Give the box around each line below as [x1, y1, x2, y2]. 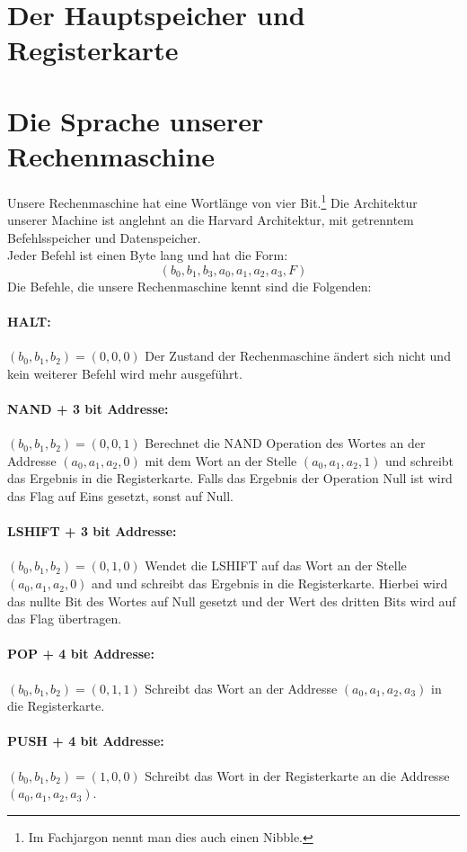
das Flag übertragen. [7, 609, 122, 628]
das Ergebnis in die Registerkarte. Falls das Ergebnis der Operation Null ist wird [7, 469, 453, 488]
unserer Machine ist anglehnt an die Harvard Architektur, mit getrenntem [7, 211, 414, 229]
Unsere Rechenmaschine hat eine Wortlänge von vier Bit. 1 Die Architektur [7, 190, 418, 211]
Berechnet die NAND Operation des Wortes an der [145, 434, 426, 453]
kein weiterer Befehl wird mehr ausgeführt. [7, 363, 242, 382]
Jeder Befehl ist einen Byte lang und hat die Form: [7, 246, 288, 265]
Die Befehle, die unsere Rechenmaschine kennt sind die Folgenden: [7, 276, 372, 295]
